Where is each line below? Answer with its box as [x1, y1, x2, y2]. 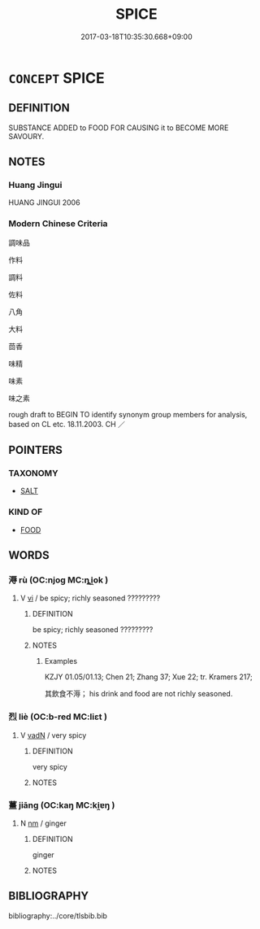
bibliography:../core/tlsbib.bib [8, 910, 108, 920]
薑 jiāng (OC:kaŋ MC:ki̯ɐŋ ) [8, 799, 115, 810]
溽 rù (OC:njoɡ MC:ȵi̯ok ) [8, 574, 109, 586]
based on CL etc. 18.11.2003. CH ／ [8, 419, 126, 429]
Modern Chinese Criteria [8, 218, 108, 229]
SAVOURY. [8, 131, 45, 141]
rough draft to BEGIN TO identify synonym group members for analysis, [8, 409, 248, 419]
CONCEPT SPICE [8, 68, 105, 87]
